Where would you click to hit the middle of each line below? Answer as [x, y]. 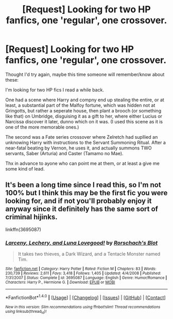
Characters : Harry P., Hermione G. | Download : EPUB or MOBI [60, 283]
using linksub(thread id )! [26, 312]
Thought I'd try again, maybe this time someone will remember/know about [85, 74]
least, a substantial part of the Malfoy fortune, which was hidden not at [80, 105]
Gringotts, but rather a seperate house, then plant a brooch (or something [83, 110]
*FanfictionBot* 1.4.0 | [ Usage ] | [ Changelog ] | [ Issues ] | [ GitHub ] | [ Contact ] [85, 297]
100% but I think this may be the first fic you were [86, 193]
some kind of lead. [25, 168]
